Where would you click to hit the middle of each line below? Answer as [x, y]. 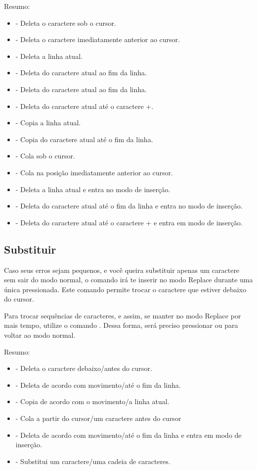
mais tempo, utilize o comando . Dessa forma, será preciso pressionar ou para [121, 325]
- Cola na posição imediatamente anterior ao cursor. [94, 172]
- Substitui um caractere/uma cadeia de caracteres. [93, 461]
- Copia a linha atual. [48, 123]
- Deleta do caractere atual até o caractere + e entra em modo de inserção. [129, 222]
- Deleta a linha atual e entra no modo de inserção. [93, 189]
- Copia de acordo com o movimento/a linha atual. [92, 401]
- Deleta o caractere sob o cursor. [66, 23]
